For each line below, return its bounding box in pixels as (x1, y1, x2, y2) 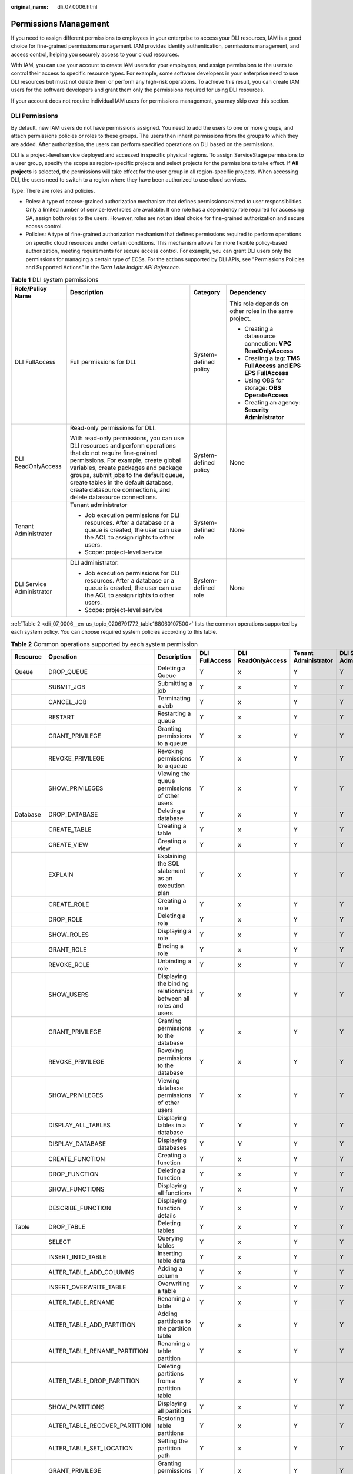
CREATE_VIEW (48, 840, 88, 848)
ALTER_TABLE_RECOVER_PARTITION (48, 1422, 151, 1430)
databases (157, 1143, 187, 1151)
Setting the (157, 1436, 188, 1445)
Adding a (157, 1264, 182, 1272)
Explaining (157, 852, 187, 860)
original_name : (11, 4, 49, 10)
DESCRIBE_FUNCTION (48, 1203, 111, 1212)
